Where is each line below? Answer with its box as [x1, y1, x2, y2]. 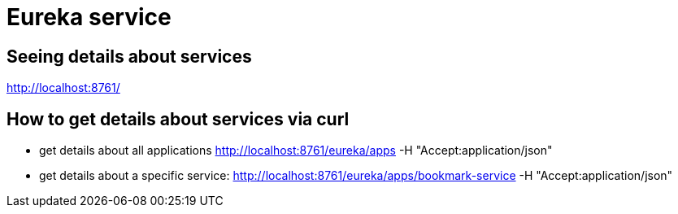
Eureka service [7, 3, 172, 31]
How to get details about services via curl [7, 108, 350, 129]
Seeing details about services [7, 46, 252, 67]
